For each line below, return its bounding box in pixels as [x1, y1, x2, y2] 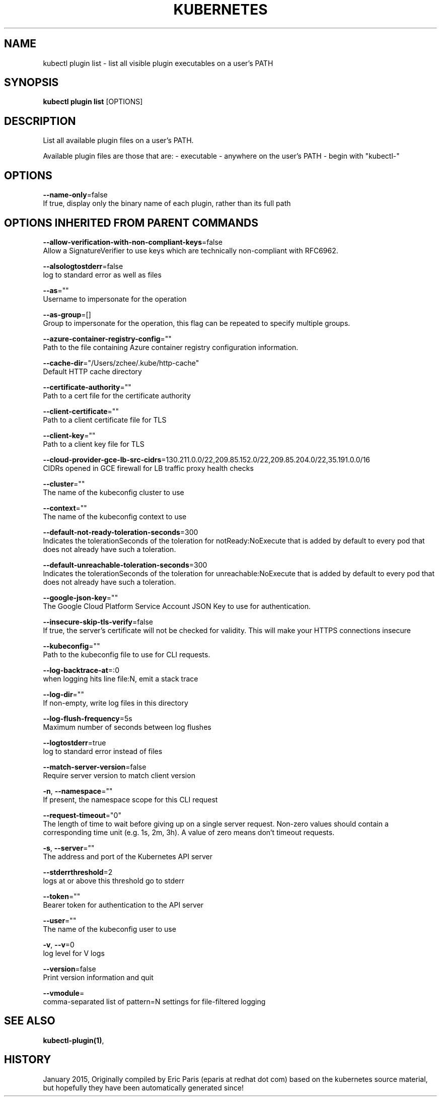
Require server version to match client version [43, 771, 195, 780]
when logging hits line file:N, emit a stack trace [43, 674, 198, 683]
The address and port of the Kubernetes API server [43, 852, 212, 861]
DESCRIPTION [4, 114, 76, 127]
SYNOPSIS [4, 76, 59, 89]
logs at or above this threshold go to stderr [43, 876, 184, 885]
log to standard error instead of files [43, 746, 163, 756]
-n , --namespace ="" [43, 786, 113, 795]
